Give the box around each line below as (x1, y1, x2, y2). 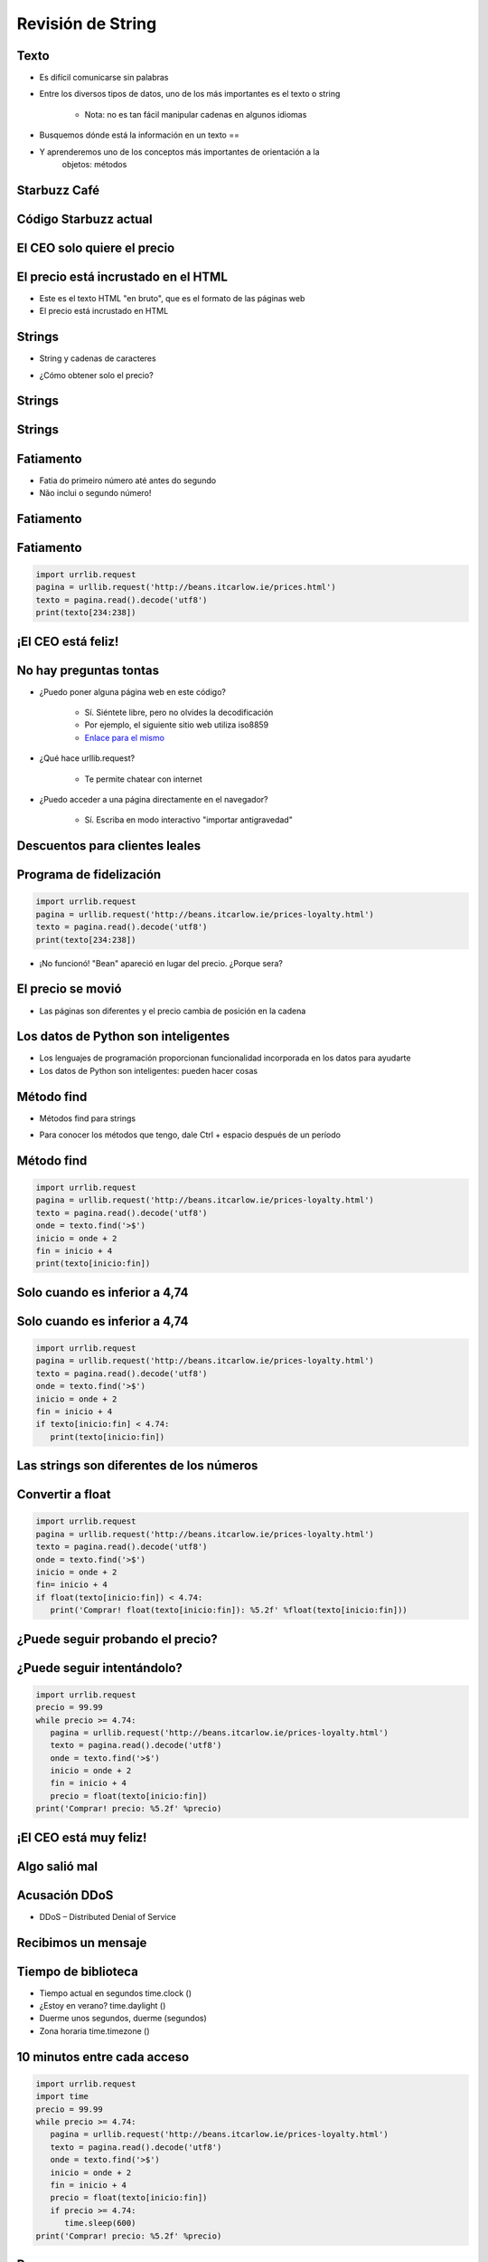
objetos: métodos (61, 159, 127, 170)
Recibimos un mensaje (16, 1934, 147, 1950)
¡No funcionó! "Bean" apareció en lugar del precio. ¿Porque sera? (39, 957, 284, 968)
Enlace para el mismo (84, 732, 164, 743)
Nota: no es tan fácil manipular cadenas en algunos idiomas (84, 109, 307, 119)
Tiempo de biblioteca (16, 1963, 139, 1979)
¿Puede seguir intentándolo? (16, 1660, 183, 1676)
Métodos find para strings (39, 1113, 136, 1124)
